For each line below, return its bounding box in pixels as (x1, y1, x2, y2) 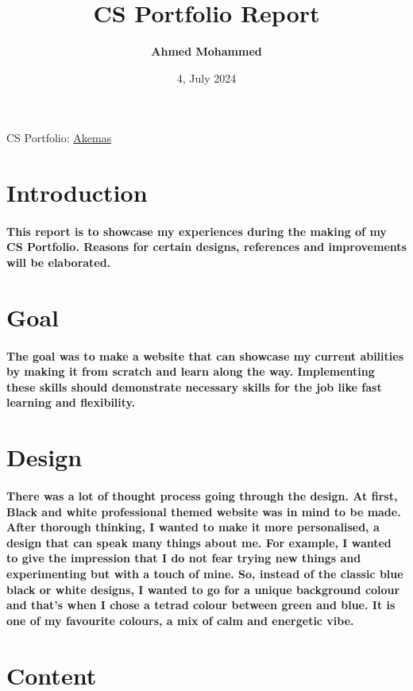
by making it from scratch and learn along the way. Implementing (6, 363, 375, 380)
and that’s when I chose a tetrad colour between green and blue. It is (6, 596, 396, 613)
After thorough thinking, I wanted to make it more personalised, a (6, 519, 380, 535)
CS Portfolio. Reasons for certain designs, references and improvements (6, 238, 407, 255)
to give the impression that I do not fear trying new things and (6, 550, 361, 566)
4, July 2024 (176, 69, 237, 86)
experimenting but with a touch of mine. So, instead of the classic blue (6, 565, 403, 581)
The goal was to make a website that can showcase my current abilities (6, 347, 404, 364)
